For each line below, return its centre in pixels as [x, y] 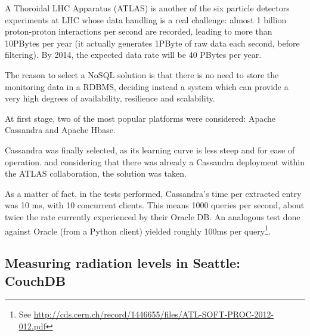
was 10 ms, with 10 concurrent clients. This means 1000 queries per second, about [155, 205]
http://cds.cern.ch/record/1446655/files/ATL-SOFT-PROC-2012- [154, 314]
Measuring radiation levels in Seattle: [123, 263]
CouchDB [35, 280]
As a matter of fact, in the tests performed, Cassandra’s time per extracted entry [153, 193]
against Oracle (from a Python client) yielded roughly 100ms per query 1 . [138, 230]
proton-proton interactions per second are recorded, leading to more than [139, 31]
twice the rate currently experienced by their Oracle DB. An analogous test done [153, 216]
